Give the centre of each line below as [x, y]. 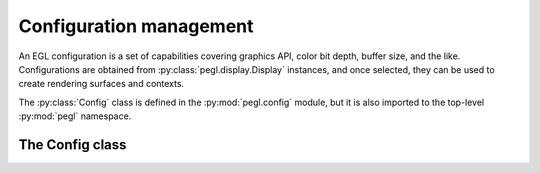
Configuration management [136, 26]
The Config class [72, 144]
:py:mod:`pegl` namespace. [75, 116]
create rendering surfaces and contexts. [101, 84]
